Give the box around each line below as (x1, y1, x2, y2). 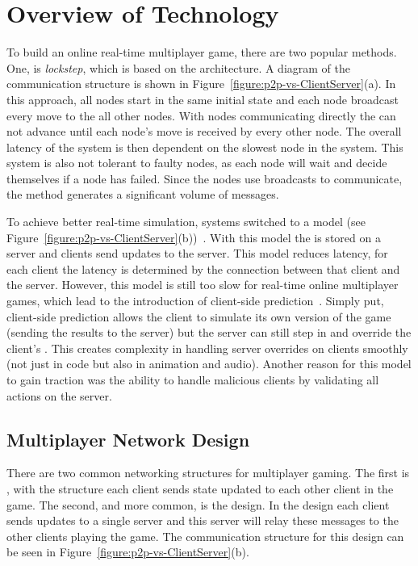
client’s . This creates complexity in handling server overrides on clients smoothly (6, 339, 408, 356)
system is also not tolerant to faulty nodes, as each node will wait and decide (6, 154, 387, 171)
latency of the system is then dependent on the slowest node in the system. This (6, 138, 403, 155)
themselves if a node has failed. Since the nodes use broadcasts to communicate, (6, 170, 403, 187)
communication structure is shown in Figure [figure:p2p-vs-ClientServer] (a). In (6, 75, 396, 92)
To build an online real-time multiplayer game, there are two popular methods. (6, 44, 397, 61)
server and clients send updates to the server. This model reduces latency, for (6, 245, 388, 262)
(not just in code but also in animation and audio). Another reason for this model (6, 355, 412, 372)
